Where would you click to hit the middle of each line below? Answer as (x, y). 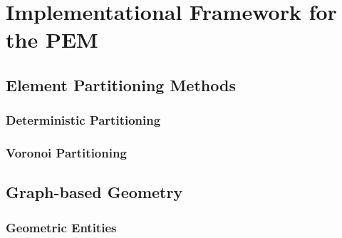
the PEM (52, 40)
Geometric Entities (61, 227)
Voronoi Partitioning (66, 153)
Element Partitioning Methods (121, 84)
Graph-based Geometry (94, 192)
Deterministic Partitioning (83, 120)
